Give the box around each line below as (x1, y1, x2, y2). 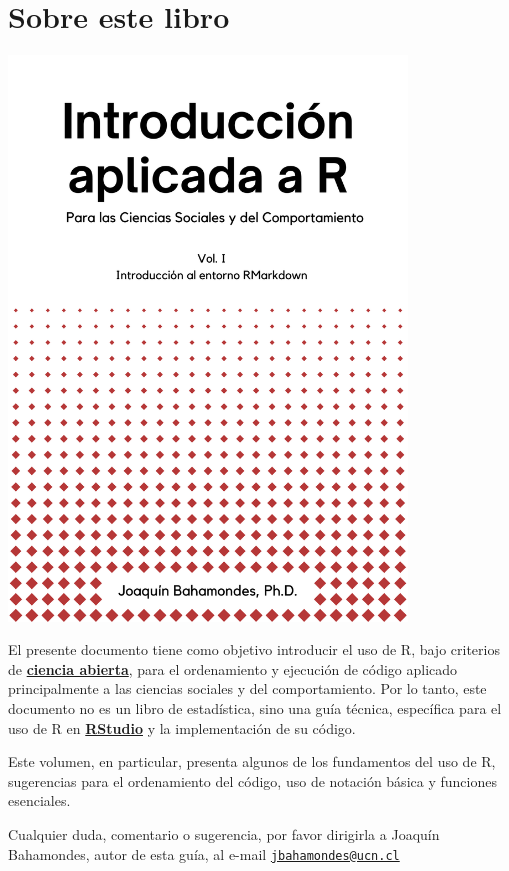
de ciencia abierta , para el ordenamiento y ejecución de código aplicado (8, 658, 458, 679)
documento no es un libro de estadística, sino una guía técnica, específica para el (8, 698, 502, 719)
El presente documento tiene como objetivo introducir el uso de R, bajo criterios (8, 639, 500, 660)
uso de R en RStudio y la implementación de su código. (8, 717, 356, 738)
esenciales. (8, 790, 71, 811)
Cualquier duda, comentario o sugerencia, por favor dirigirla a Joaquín (8, 823, 440, 844)
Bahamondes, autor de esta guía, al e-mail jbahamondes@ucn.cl (8, 843, 400, 864)
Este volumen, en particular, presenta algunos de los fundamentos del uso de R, (8, 751, 496, 772)
